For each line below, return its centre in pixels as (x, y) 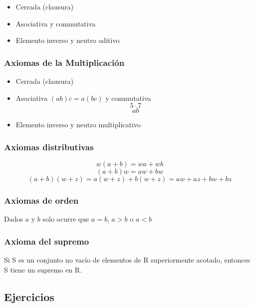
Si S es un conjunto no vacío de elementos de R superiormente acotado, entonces (127, 260)
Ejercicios (29, 296)
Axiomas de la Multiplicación (64, 62)
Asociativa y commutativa (56, 23)
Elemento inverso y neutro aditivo (68, 40)
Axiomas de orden (41, 200)
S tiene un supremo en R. (43, 269)
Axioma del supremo (47, 241)
